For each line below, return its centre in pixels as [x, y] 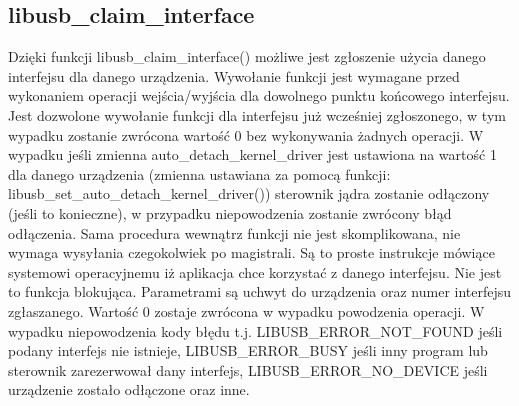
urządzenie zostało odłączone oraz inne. [129, 389]
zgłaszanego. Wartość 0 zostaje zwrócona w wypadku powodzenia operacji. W [246, 310]
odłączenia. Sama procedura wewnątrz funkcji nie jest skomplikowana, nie [234, 232]
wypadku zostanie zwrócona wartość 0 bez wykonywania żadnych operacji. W [246, 134]
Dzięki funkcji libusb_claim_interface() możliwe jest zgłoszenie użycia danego [247, 56]
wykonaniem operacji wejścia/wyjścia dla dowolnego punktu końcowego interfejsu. [259, 95]
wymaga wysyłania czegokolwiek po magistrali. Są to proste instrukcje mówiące [251, 252]
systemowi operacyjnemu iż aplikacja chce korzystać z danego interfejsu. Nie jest [255, 271]
